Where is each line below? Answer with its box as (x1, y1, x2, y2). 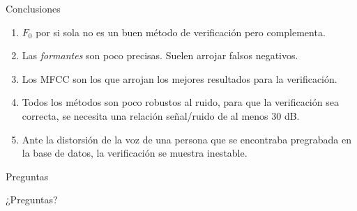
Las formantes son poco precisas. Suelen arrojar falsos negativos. (22, 48, 298, 63)
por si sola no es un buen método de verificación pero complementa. (36, 24, 326, 39)
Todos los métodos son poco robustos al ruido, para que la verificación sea (22, 95, 339, 109)
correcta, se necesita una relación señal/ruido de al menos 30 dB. (22, 108, 300, 123)
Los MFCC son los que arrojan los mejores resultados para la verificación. (22, 71, 337, 86)
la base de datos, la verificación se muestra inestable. (22, 146, 248, 160)
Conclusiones (6, 1, 61, 15)
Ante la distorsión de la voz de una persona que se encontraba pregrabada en (22, 132, 352, 146)
